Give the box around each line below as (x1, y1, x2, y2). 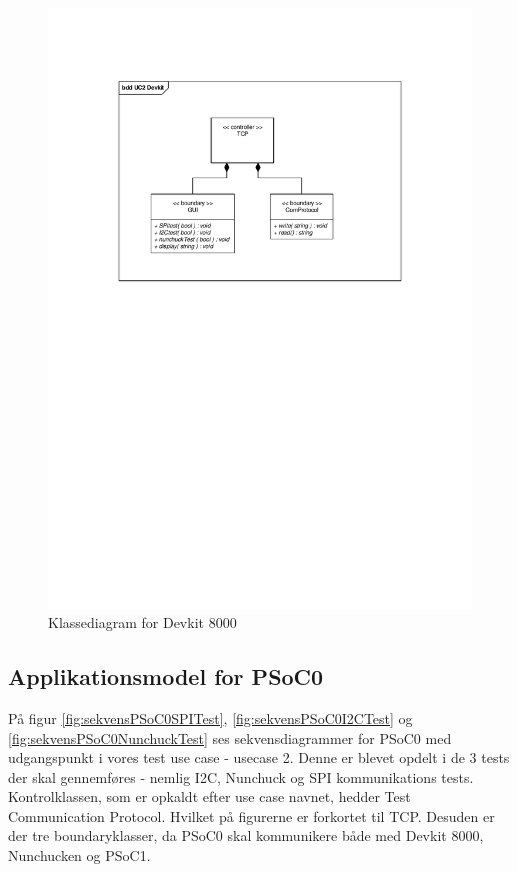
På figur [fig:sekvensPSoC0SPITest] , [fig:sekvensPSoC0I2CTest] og (8, 707, 413, 728)
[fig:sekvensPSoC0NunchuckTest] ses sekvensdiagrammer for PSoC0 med (8, 727, 452, 748)
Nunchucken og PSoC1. (8, 845, 151, 866)
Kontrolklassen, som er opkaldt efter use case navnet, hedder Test (8, 786, 411, 807)
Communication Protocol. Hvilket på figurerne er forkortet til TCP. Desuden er (8, 805, 495, 826)
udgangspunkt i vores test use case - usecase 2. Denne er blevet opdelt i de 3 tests (8, 747, 510, 768)
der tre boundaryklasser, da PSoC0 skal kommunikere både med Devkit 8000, (8, 825, 484, 846)
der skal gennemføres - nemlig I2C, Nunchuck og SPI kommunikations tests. (8, 766, 474, 787)
